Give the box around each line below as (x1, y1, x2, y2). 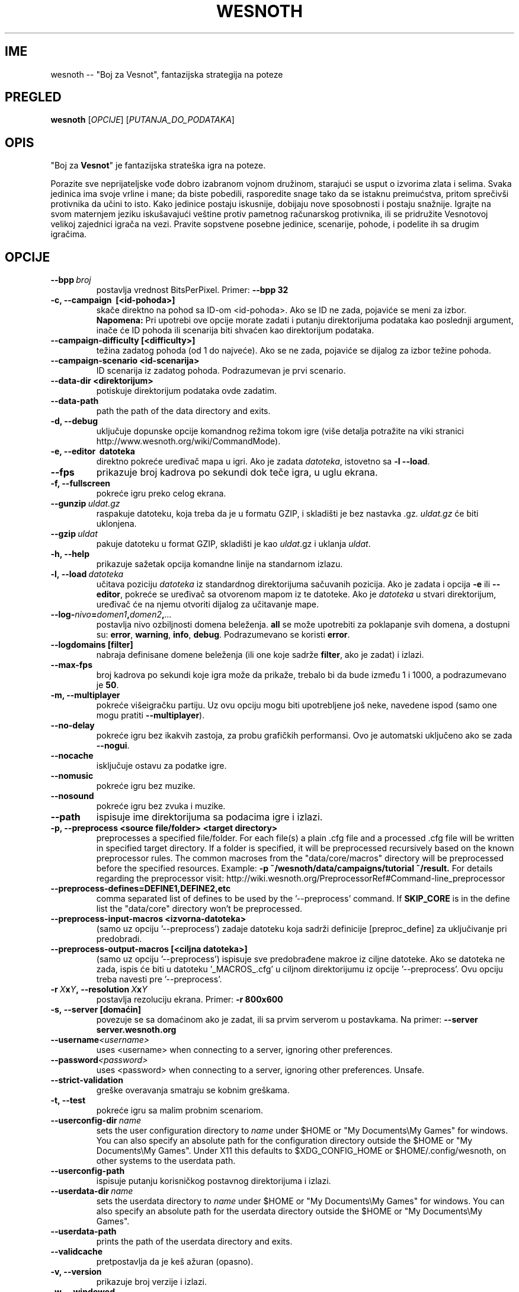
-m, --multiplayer (50, 690, 120, 701)
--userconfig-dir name (50, 1115, 141, 1126)
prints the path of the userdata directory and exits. (96, 1236, 293, 1247)
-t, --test (50, 1095, 86, 1106)
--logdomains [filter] (50, 639, 133, 650)
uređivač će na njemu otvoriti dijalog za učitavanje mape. (96, 599, 319, 610)
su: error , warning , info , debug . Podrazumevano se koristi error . (96, 629, 350, 640)
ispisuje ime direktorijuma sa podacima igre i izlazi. (96, 811, 323, 823)
